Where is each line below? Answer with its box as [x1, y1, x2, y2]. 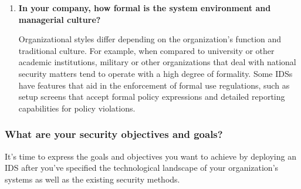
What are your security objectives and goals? [5, 127, 223, 141]
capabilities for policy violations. [18, 102, 136, 114]
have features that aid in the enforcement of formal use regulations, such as [18, 79, 290, 91]
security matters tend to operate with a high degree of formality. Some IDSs [18, 67, 293, 79]
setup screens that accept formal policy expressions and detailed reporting [18, 90, 285, 103]
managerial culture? [18, 13, 101, 25]
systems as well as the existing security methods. [5, 173, 180, 185]
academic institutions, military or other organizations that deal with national [18, 56, 296, 68]
